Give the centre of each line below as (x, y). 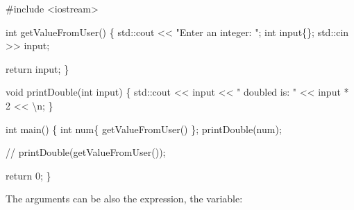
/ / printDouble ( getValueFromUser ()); (86, 152)
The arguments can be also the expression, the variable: (124, 199)
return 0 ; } (28, 175)
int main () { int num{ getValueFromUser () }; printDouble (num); (144, 129)
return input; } (37, 68)
